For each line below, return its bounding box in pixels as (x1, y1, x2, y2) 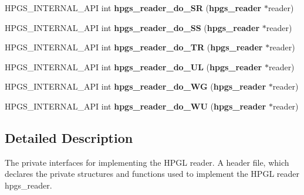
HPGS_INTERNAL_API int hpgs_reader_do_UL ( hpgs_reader (5, 60, 262, 73)
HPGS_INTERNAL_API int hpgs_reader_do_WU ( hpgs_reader (5, 100, 266, 112)
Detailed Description (5, 128, 133, 146)
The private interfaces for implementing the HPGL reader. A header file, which (5, 156, 289, 168)
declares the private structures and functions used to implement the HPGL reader (5, 167, 299, 180)
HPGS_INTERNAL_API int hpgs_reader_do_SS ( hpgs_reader (5, 21, 260, 33)
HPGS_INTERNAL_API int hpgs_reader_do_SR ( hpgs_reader (5, 2, 262, 13)
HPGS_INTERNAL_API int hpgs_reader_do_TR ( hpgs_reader (5, 41, 263, 53)
